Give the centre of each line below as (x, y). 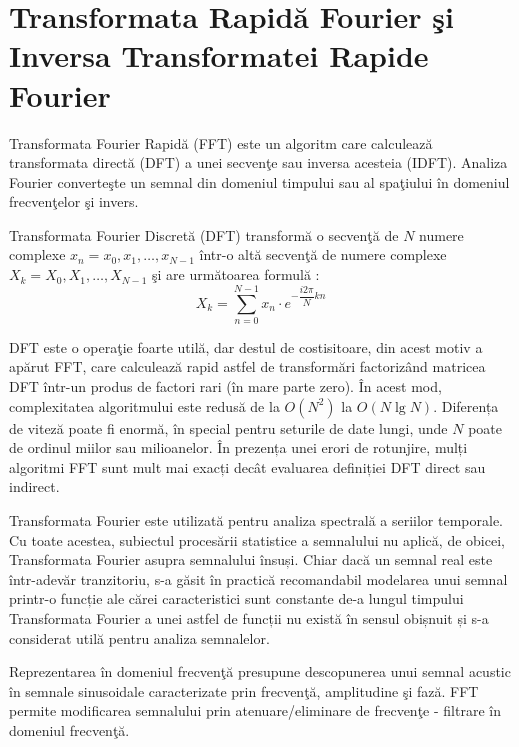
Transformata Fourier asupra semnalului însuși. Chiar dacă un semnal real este (251, 559)
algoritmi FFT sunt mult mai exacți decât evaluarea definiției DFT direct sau (247, 466)
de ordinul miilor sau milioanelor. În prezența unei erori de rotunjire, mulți (238, 447)
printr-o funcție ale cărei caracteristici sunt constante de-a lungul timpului (236, 598)
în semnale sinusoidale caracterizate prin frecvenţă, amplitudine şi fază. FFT (244, 690)
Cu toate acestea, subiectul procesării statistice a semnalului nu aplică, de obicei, (257, 539)
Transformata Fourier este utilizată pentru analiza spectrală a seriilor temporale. (256, 519)
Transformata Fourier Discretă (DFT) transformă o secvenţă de (204, 234)
